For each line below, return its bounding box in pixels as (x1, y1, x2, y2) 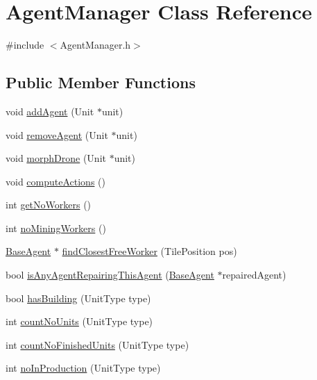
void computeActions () (6, 174, 105, 188)
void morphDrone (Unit (6, 151, 106, 165)
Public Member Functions (6, 72, 196, 93)
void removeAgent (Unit (6, 127, 108, 142)
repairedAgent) (222, 267, 286, 282)
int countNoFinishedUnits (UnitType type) (6, 337, 189, 352)
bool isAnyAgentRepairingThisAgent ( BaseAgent (6, 267, 214, 282)
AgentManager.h (60, 38, 131, 52)
